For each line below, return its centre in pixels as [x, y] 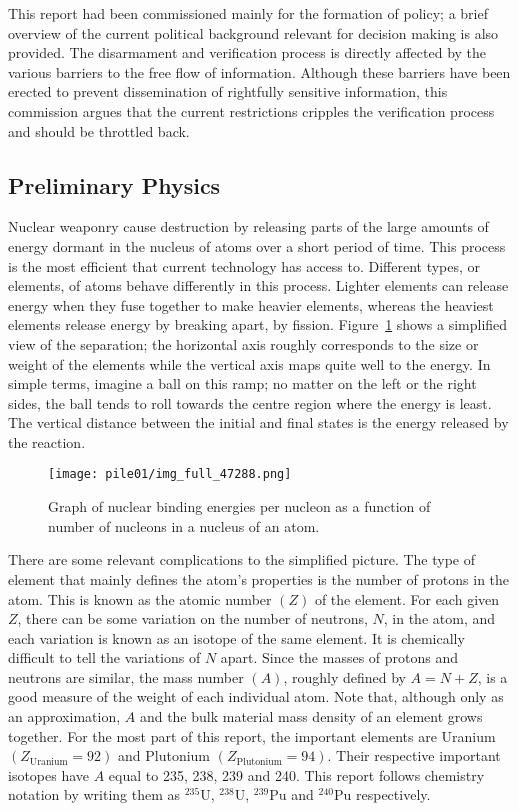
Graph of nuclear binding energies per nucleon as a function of [239, 506]
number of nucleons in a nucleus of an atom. [184, 525]
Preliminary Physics [114, 184]
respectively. [393, 794]
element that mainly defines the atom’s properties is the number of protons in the [259, 578]
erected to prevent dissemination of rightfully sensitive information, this [228, 91]
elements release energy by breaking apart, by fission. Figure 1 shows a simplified [258, 324]
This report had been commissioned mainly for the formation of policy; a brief [248, 13]
